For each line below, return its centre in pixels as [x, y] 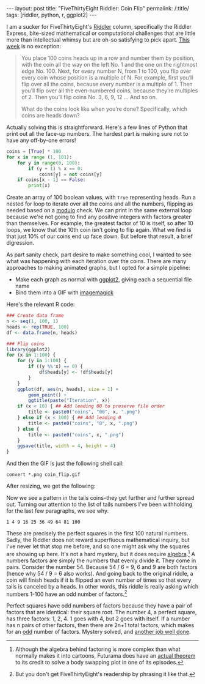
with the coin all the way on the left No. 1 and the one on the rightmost [109, 65]
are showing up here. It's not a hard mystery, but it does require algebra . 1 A [101, 553]
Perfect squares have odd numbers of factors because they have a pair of [99, 606]
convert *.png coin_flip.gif [43, 475]
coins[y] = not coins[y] [70, 174]
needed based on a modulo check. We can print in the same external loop [99, 210]
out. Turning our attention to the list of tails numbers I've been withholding [99, 504]
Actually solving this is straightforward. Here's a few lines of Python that [97, 127]
